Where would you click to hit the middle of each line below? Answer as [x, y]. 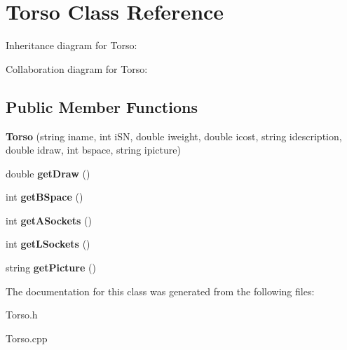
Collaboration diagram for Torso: [77, 68]
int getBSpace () [45, 197]
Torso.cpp [27, 338]
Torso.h [22, 315]
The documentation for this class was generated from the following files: [160, 291]
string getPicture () [51, 268]
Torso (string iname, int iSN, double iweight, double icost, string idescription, [174, 136]
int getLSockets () [48, 244]
